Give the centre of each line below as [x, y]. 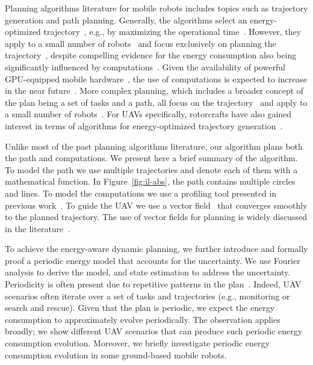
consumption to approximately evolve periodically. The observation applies [143, 319]
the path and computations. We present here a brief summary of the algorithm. [151, 158]
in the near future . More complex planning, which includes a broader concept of [154, 90]
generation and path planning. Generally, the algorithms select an [126, 20]
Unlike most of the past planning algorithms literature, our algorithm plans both [154, 146]
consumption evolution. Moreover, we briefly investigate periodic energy [137, 343]
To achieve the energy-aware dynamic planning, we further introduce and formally [156, 249]
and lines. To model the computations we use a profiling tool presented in [141, 193]
